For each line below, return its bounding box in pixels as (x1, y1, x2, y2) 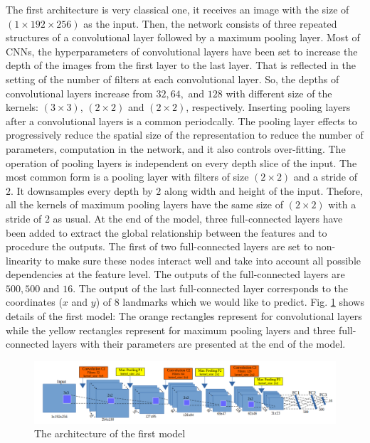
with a (328, 197, 356, 212)
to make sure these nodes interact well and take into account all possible (45, 252, 361, 267)
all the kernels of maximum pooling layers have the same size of (6, 197, 283, 212)
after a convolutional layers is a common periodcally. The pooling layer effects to (6, 113, 357, 128)
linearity (6, 252, 42, 267)
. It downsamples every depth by (11, 183, 153, 198)
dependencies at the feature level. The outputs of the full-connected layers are (6, 267, 345, 282)
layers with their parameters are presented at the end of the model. (52, 336, 346, 351)
